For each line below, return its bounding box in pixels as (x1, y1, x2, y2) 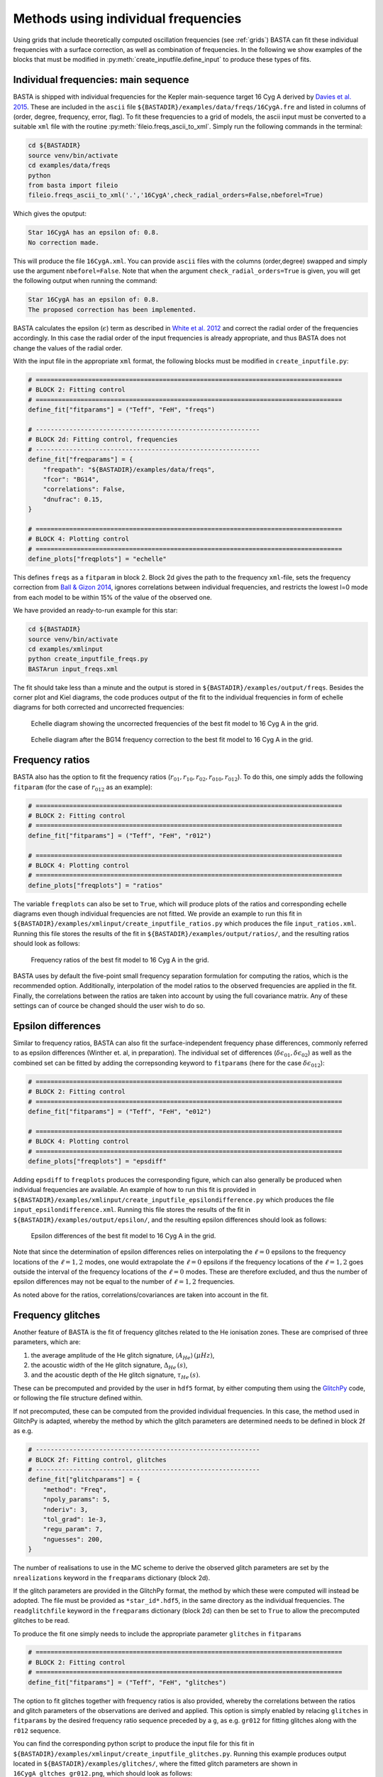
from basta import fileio (28, 181, 118, 189)
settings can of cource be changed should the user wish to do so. (13, 1002, 206, 1010)
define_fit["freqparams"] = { (28, 456, 133, 463)
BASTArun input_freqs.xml (28, 665, 118, 673)
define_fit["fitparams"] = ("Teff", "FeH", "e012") (28, 1107, 212, 1116)
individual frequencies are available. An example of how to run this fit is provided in (13, 1186, 257, 1194)
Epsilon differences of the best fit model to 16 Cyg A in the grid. (30, 1231, 216, 1240)
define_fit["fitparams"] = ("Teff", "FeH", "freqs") (28, 406, 216, 414)
